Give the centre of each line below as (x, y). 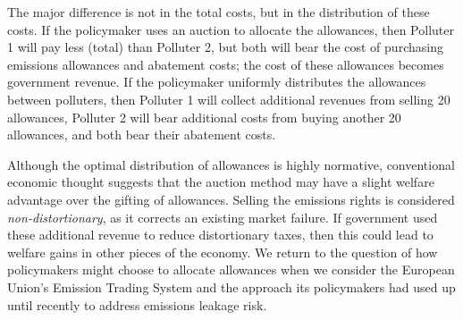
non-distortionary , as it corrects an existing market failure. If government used (223, 217)
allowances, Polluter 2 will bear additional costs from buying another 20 (204, 117)
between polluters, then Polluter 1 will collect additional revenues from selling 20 (229, 99)
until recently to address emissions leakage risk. (137, 304)
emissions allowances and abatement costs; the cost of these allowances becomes (226, 64)
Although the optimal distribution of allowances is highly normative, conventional (231, 164)
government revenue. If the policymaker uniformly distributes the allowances (217, 82)
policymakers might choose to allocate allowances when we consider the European (231, 269)
